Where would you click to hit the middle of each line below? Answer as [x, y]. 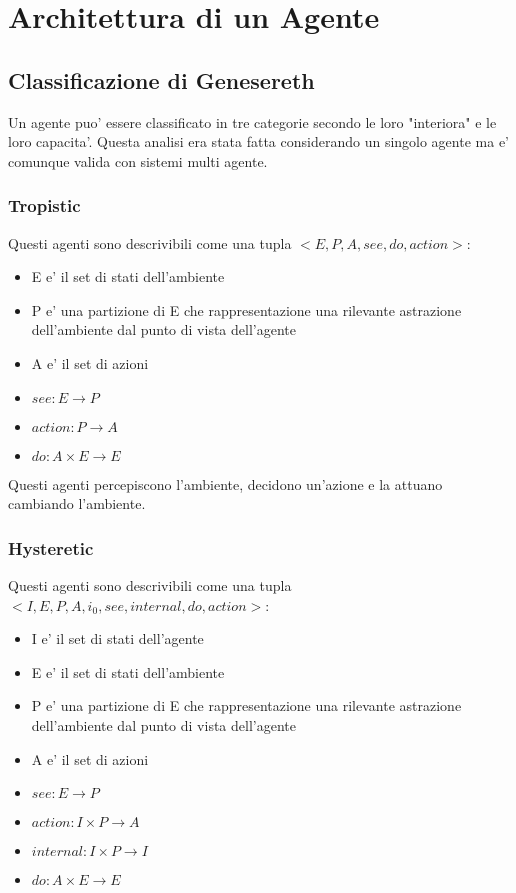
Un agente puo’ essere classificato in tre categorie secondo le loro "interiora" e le [252, 121]
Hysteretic [51, 547]
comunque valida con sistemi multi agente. [138, 160]
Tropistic [44, 205]
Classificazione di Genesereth [161, 79]
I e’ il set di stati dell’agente [117, 638]
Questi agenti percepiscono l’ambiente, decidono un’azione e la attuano [225, 483]
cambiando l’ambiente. [77, 503]
